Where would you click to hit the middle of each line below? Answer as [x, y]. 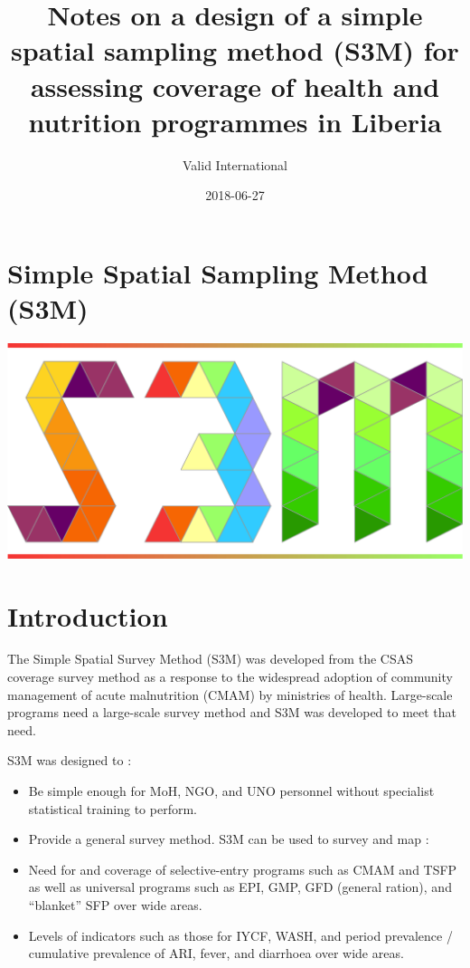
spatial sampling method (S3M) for [235, 50]
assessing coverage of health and [235, 86]
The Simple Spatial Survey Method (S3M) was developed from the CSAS [210, 659]
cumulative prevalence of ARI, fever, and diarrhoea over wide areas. [216, 953]
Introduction [88, 615]
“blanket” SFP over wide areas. [115, 904]
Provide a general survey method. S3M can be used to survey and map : [229, 839]
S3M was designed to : [70, 760]
